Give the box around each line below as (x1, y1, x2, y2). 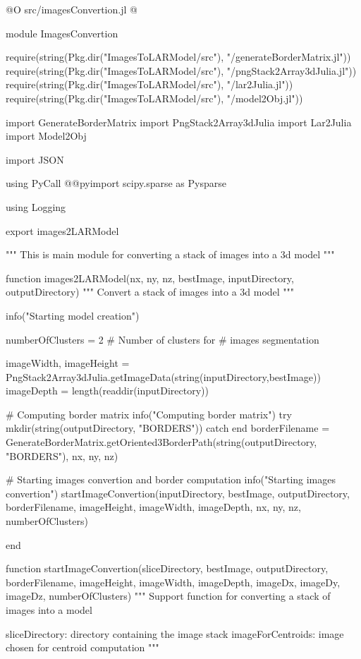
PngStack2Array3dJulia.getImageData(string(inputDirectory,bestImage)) (6, 369, 321, 384)
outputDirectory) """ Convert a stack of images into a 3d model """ (6, 284, 295, 299)
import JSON (6, 152, 64, 167)
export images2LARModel (6, 223, 119, 238)
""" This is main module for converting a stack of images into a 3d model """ (6, 247, 335, 262)
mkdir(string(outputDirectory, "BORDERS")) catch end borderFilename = (6, 421, 330, 435)
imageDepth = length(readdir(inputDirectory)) (6, 383, 209, 398)
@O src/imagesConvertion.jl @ (6, 2, 137, 16)
